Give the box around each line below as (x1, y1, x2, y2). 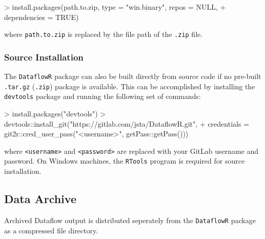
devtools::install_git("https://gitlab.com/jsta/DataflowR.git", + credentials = (4, 118, 250, 129)
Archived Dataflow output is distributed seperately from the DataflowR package (4, 214, 256, 225)
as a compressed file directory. (4, 225, 98, 235)
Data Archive (4, 191, 76, 207)
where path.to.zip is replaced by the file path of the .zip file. (4, 29, 203, 39)
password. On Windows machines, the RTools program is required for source (4, 155, 245, 166)
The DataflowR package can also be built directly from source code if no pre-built (4, 71, 261, 82)
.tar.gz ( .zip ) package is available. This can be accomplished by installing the (4, 81, 255, 91)
